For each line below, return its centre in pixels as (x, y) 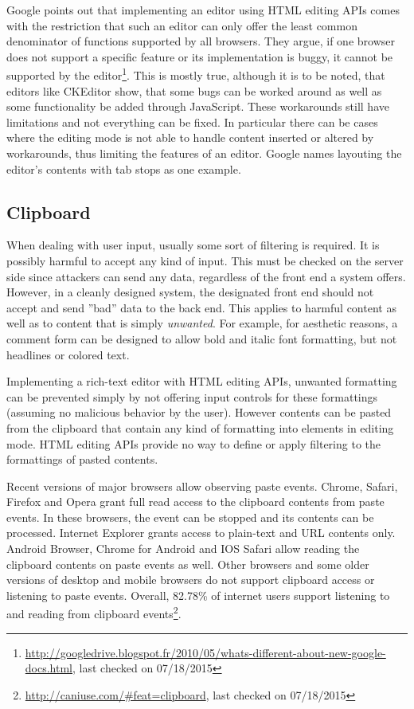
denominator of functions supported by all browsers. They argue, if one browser (201, 41)
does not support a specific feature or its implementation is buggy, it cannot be (200, 56)
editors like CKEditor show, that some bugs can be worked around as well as (194, 90)
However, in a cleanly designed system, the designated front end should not (190, 292)
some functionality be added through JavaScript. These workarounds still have (198, 106)
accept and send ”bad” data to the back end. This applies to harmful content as (201, 307)
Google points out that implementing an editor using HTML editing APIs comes (203, 10)
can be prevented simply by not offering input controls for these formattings (192, 396)
